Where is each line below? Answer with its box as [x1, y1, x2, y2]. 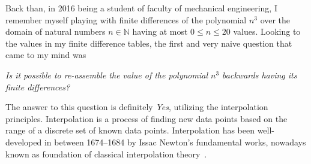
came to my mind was [5, 48, 86, 61]
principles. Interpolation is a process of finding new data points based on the [5, 112, 288, 124]
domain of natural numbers [5, 25, 106, 38]
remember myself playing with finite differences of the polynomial [5, 13, 247, 26]
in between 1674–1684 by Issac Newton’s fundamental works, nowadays [44, 135, 306, 148]
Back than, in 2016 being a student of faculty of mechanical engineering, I [5, 2, 277, 14]
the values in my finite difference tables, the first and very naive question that [5, 37, 292, 49]
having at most [132, 25, 188, 38]
